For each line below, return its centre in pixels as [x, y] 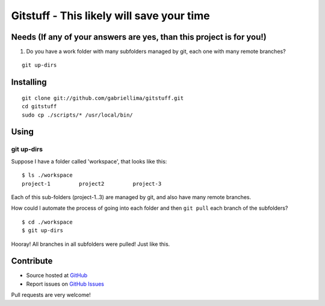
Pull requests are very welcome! [51, 295]
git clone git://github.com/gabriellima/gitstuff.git [103, 98]
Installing [29, 82]
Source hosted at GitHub [57, 275]
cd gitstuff [39, 106]
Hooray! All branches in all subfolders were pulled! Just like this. [91, 244]
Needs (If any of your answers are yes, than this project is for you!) [139, 37]
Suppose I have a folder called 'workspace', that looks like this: [89, 161]
